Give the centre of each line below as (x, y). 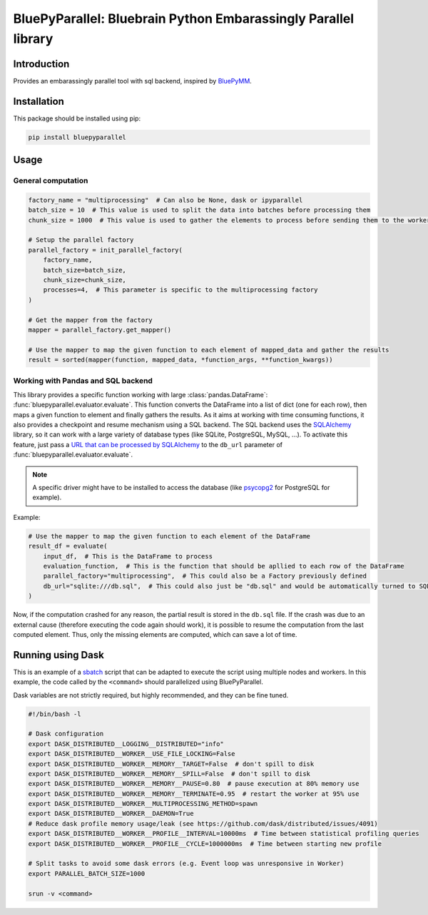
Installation (39, 101)
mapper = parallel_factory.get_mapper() (100, 329)
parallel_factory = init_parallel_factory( (106, 250)
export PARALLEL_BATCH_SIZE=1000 (87, 873)
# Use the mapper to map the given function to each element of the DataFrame (169, 536)
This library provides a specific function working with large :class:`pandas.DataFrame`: (141, 394)
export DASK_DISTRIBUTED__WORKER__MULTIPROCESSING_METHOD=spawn (143, 804)
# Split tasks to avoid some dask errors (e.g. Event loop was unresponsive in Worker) (186, 864)
